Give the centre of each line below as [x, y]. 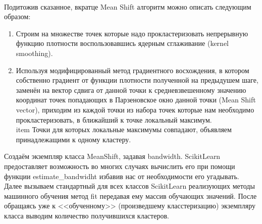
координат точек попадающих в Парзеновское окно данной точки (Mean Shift [136, 100]
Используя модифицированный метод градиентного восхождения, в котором [133, 70]
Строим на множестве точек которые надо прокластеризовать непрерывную [132, 33]
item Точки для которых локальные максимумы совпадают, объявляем [124, 129]
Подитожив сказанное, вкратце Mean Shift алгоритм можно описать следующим [128, 6]
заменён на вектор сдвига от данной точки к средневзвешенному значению [131, 90]
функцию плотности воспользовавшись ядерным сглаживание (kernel [122, 43]
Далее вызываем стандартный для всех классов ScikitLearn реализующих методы [129, 186]
